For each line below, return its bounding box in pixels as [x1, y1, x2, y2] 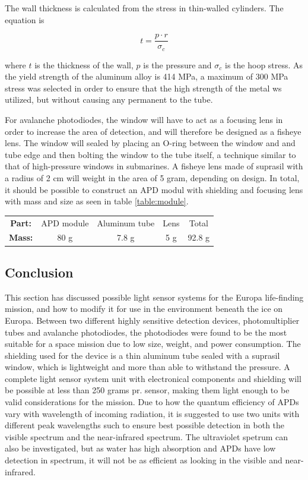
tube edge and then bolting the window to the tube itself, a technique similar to [5, 148, 296, 160]
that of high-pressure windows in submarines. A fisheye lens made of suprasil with [5, 160, 303, 172]
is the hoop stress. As [225, 58, 303, 71]
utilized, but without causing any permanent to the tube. [5, 93, 213, 106]
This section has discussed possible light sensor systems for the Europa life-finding [5, 290, 304, 303]
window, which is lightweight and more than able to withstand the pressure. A [5, 361, 290, 373]
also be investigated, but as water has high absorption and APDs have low [5, 442, 276, 454]
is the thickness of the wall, [34, 58, 134, 71]
